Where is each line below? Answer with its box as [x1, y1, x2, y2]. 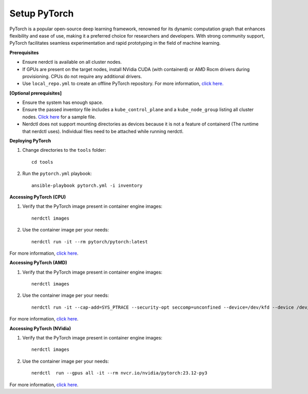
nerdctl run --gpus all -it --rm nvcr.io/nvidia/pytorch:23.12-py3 [31, 370, 207, 376]
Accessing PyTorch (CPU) [9, 193, 66, 200]
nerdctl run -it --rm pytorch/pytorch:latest [31, 239, 148, 244]
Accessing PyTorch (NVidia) [9, 325, 71, 331]
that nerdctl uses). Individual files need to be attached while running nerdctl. [22, 128, 184, 134]
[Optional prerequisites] [9, 90, 62, 96]
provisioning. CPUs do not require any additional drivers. [22, 73, 142, 79]
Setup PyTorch [9, 8, 74, 19]
